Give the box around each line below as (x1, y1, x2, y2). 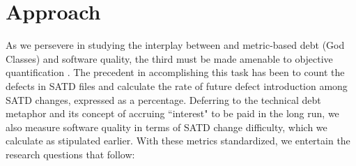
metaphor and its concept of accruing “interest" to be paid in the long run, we (6, 106, 339, 121)
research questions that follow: (6, 146, 135, 161)
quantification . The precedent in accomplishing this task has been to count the (6, 65, 345, 80)
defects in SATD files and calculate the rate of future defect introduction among (6, 78, 348, 93)
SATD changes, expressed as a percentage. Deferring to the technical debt (6, 92, 321, 107)
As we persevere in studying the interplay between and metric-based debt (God (6, 38, 345, 52)
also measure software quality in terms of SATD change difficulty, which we (6, 119, 327, 134)
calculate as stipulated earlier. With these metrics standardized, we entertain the (6, 133, 350, 148)
